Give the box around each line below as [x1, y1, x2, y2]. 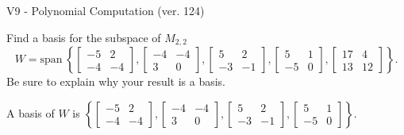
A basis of [6, 104, 55, 121]
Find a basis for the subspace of [6, 29, 161, 45]
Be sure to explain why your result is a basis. [6, 73, 226, 90]
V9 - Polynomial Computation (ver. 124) [6, 2, 205, 18]
